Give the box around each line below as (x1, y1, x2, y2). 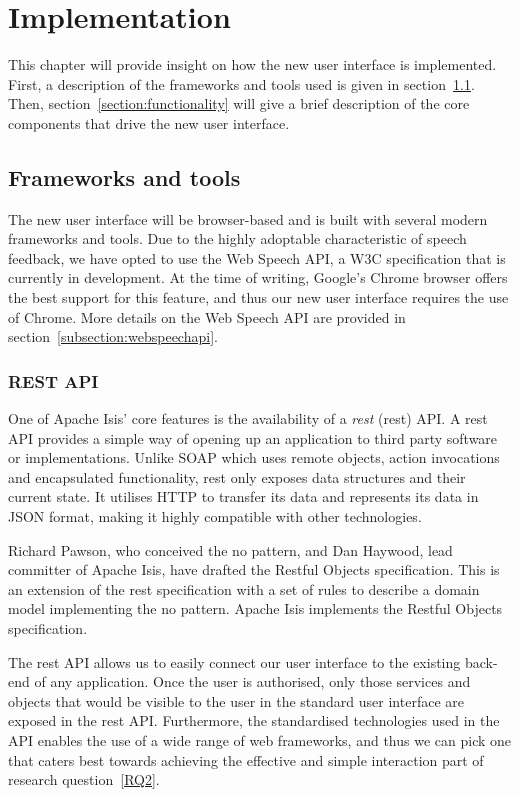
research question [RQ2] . (8, 769, 160, 790)
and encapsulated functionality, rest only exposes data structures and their (8, 466, 466, 487)
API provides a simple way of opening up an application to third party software (8, 427, 498, 448)
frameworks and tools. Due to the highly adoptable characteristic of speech (8, 228, 467, 249)
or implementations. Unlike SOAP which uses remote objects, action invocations (8, 447, 500, 468)
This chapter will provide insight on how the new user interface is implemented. (8, 54, 497, 75)
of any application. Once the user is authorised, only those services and (34, 671, 471, 692)
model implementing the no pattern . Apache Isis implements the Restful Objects (8, 598, 503, 619)
